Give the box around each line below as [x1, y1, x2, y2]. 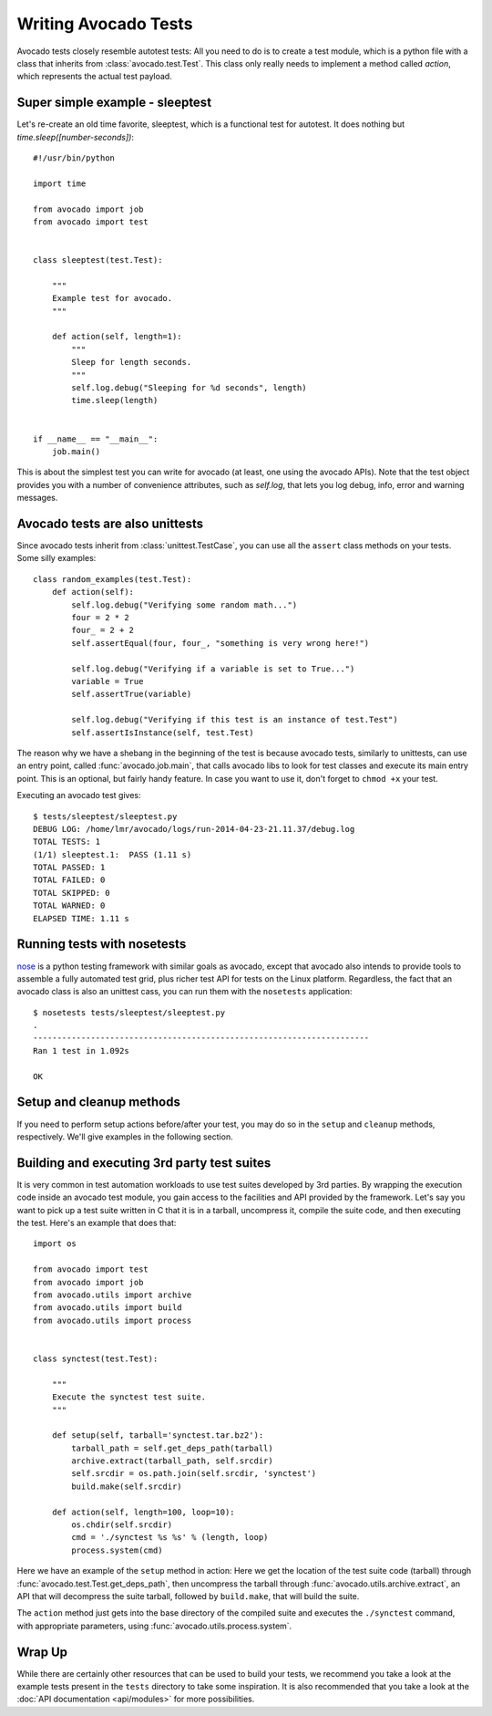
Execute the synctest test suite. [51, 1392, 207, 1402]
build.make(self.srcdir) [71, 1481, 182, 1492]
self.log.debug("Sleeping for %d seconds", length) [71, 383, 307, 393]
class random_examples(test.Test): [33, 574, 192, 584]
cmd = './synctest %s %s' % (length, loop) [71, 1533, 269, 1543]
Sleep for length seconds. [71, 357, 192, 368]
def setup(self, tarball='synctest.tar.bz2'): [51, 1430, 264, 1440]
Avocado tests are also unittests [16, 515, 204, 531]
